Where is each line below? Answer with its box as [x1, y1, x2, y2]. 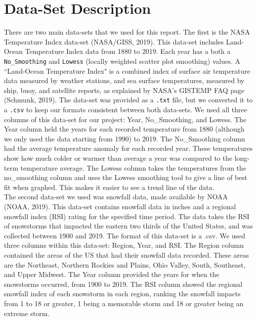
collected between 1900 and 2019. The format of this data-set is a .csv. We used [4, 230, 246, 240]
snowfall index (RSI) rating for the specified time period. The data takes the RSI [4, 211, 250, 221]
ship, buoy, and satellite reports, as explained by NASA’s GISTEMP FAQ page [4, 85, 245, 95]
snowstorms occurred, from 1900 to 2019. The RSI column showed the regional [4, 278, 243, 289]
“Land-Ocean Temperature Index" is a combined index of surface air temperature [4, 65, 251, 76]
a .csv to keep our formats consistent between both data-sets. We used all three [4, 104, 247, 114]
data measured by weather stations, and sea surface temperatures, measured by [4, 75, 245, 86]
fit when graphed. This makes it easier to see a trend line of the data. [4, 182, 214, 192]
